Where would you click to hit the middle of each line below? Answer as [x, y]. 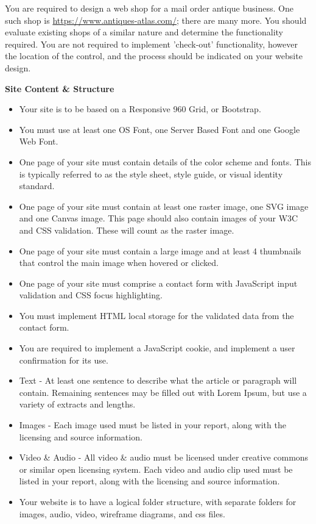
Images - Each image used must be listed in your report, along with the [153, 425]
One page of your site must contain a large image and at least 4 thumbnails [160, 250]
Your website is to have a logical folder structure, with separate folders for [158, 501]
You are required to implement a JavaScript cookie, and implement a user [157, 348]
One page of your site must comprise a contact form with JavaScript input [158, 283]
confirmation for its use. [64, 360]
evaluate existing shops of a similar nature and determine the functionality [144, 32]
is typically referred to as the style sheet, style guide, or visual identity [151, 174]
